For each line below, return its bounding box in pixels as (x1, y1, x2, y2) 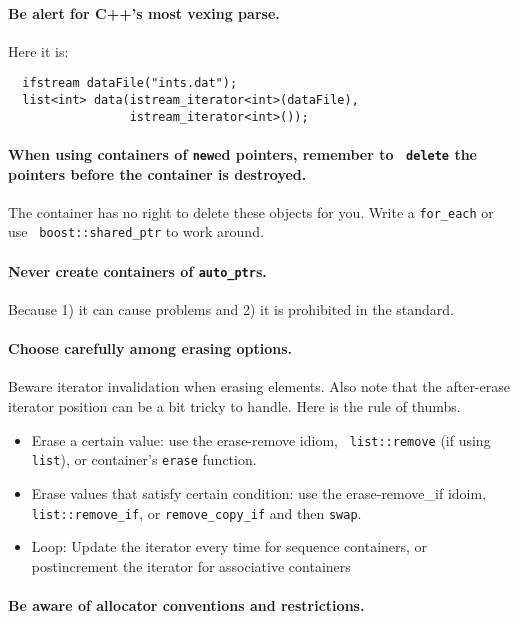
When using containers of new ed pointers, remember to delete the (8, 143, 477, 164)
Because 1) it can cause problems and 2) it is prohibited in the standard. (8, 298, 454, 319)
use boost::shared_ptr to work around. (8, 221, 264, 242)
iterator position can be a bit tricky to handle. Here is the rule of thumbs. (8, 395, 461, 416)
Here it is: (8, 40, 69, 61)
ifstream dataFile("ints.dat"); (22, 76, 238, 91)
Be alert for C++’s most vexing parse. (8, 2, 280, 23)
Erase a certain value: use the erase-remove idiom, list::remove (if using (31, 429, 491, 450)
